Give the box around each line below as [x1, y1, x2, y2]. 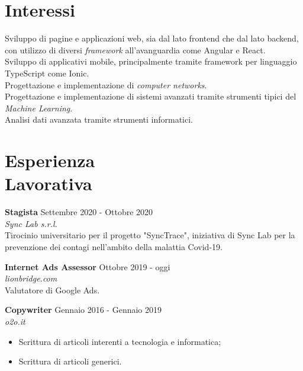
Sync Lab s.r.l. [5, 217, 57, 229]
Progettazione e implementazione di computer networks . [5, 78, 207, 91]
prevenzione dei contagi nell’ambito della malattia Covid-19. [5, 240, 223, 252]
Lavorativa [5, 171, 92, 196]
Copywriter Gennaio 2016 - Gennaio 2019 [5, 303, 162, 316]
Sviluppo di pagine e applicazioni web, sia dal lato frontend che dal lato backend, [5, 32, 299, 44]
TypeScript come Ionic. [5, 66, 89, 79]
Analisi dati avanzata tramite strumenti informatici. [5, 113, 194, 126]
